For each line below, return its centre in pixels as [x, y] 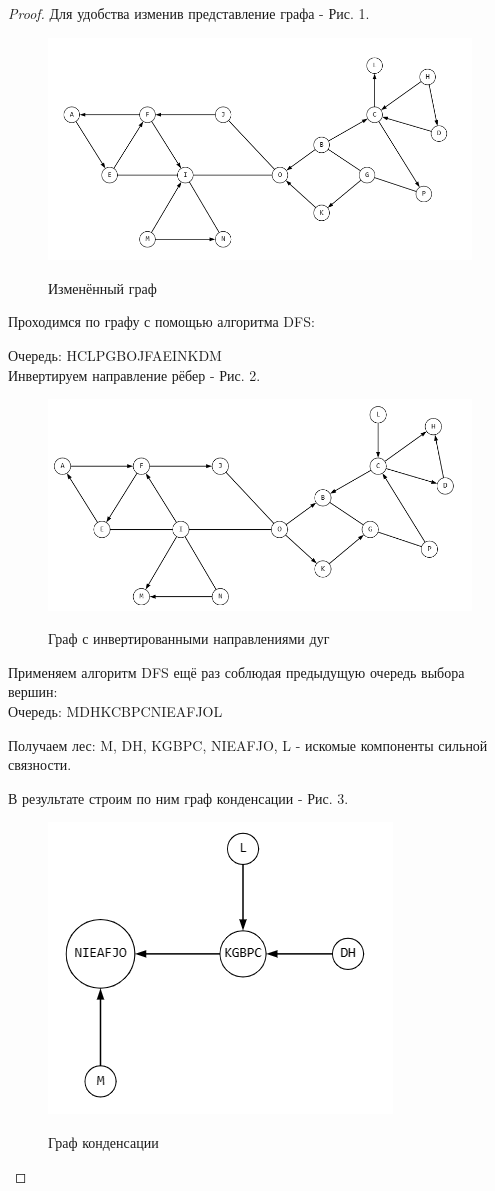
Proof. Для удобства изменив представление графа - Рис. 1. [189, 13]
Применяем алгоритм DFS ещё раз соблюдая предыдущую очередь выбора [236, 671]
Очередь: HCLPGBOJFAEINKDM [115, 354]
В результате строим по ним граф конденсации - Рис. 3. [178, 797]
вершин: [33, 691]
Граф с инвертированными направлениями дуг [189, 638]
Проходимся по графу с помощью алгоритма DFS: [161, 321]
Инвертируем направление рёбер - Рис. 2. [134, 374]
